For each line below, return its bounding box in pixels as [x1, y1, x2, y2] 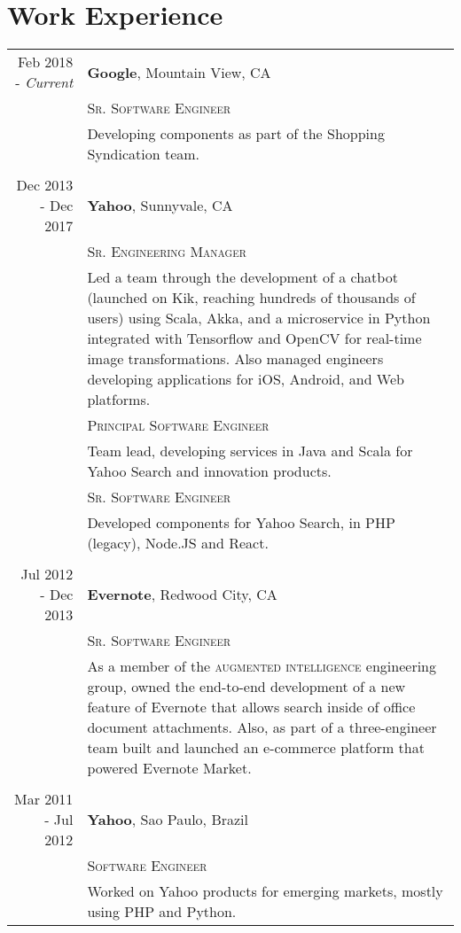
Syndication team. [87, 144, 200, 165]
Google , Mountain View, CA [87, 61, 271, 82]
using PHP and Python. [87, 901, 237, 922]
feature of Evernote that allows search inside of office [87, 696, 416, 718]
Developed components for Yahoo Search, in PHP [87, 512, 395, 533]
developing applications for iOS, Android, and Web [87, 369, 404, 390]
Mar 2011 [14, 789, 74, 810]
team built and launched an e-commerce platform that [87, 737, 425, 758]
